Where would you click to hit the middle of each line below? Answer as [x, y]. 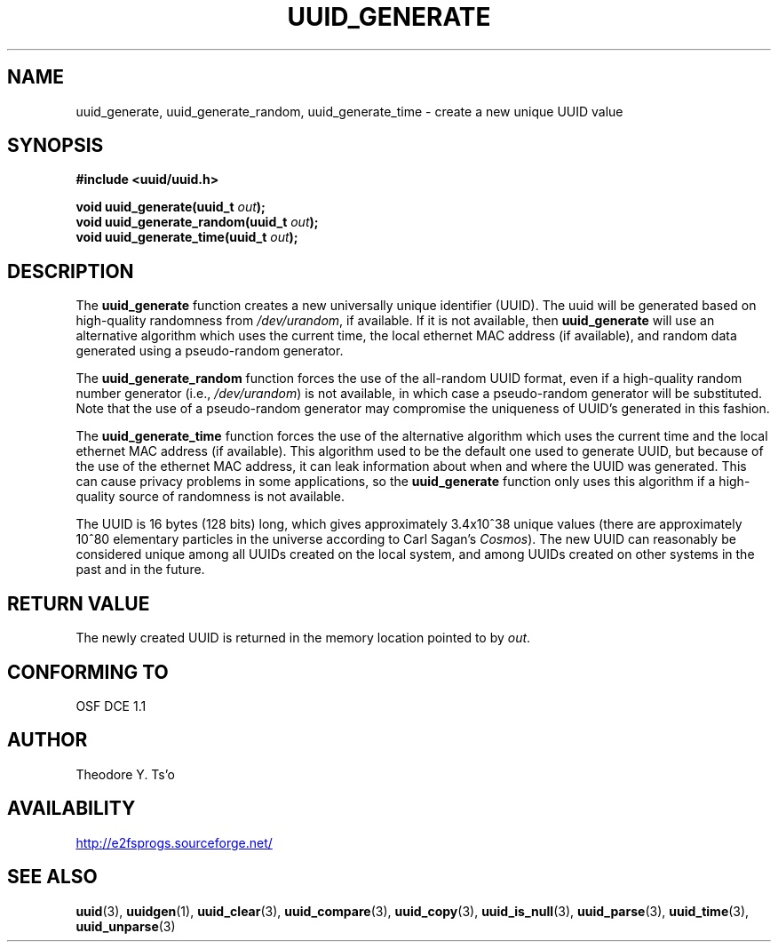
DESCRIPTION [71, 271]
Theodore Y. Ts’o [125, 774]
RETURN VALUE [79, 603]
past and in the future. [140, 570]
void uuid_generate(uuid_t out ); [171, 207]
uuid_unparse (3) [126, 926]
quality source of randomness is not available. [210, 497]
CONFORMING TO [88, 672]
